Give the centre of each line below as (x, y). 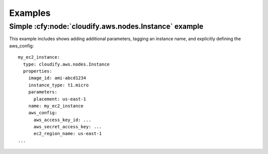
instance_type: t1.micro (58, 85)
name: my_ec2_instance (56, 106)
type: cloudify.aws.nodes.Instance (67, 64)
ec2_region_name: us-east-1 (67, 134)
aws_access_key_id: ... (63, 120)
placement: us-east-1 (60, 99)
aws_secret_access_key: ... (67, 127)
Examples (30, 13)
